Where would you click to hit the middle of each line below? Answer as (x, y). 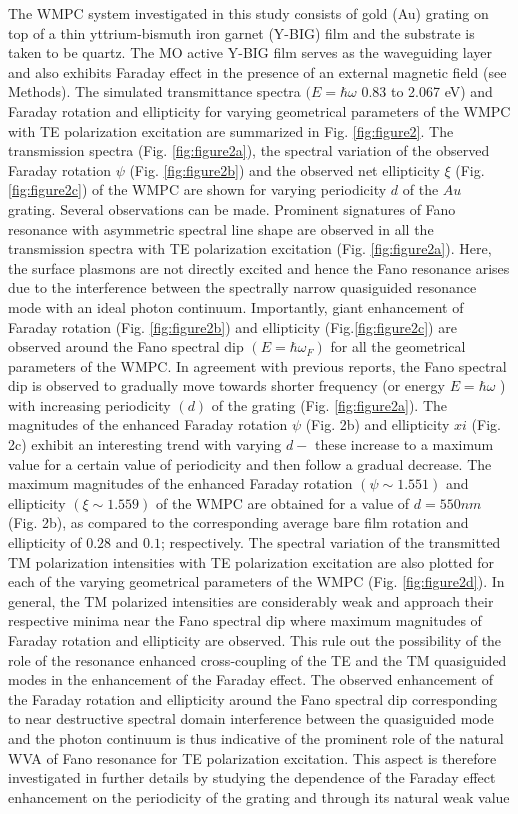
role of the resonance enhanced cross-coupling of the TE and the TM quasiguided (257, 659)
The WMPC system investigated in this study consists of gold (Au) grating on (248, 13)
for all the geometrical (398, 346)
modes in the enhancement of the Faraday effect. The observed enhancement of (250, 679)
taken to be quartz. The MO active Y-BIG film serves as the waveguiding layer (250, 52)
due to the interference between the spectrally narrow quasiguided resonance (242, 287)
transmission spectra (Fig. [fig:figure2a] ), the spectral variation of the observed (249, 150)
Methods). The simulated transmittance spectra (154, 91)
